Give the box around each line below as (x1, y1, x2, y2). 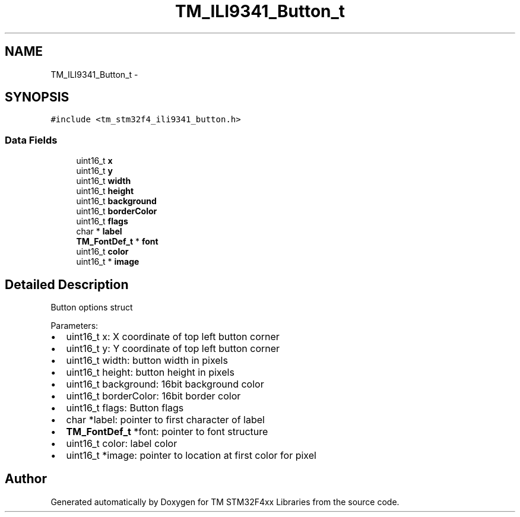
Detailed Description (5, 277, 129, 292)
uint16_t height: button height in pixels (66, 366, 234, 379)
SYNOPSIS (5, 90, 69, 105)
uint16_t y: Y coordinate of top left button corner (66, 342, 280, 355)
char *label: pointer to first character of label (66, 414, 265, 426)
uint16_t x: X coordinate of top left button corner (66, 331, 280, 343)
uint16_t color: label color (66, 437, 177, 450)
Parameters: (50, 321, 99, 331)
